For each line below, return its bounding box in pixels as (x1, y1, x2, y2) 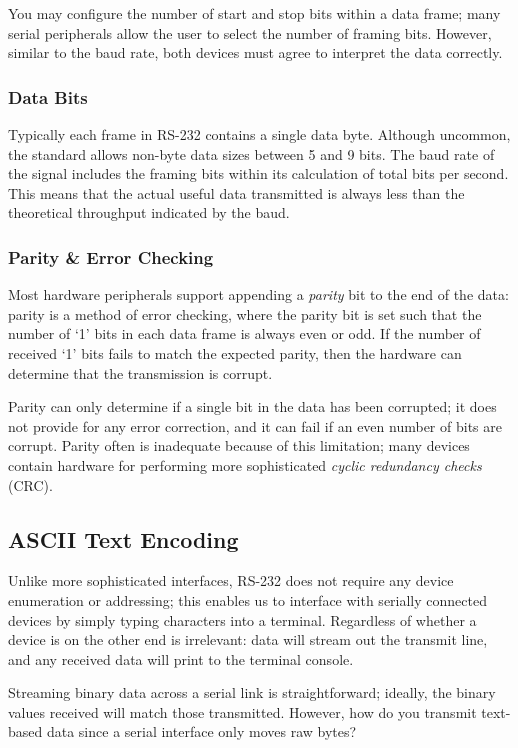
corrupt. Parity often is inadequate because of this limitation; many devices (8, 435, 470, 456)
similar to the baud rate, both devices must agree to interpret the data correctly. (8, 42, 503, 63)
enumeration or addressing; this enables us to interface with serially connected (8, 589, 487, 610)
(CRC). (8, 474, 53, 495)
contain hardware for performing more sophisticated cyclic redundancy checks (8, 454, 482, 475)
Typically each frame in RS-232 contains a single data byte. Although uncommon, (8, 124, 511, 144)
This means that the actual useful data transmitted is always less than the (8, 182, 465, 203)
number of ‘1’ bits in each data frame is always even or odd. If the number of (8, 323, 481, 344)
